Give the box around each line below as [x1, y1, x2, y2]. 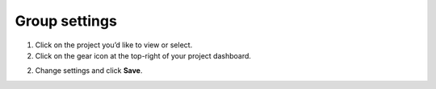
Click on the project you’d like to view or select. [35, 40, 193, 50]
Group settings [15, 12, 117, 30]
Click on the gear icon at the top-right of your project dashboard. [35, 51, 252, 60]
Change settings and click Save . [35, 66, 143, 75]
